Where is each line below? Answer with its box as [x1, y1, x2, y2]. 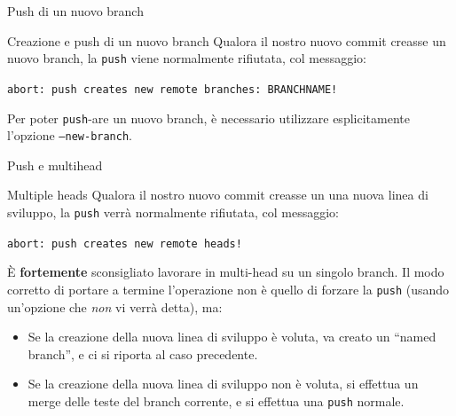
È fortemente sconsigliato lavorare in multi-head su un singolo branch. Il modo [7, 263, 444, 281]
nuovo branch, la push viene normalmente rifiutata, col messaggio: [7, 49, 366, 67]
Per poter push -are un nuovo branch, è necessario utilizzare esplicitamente [7, 108, 410, 127]
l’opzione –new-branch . [7, 126, 132, 145]
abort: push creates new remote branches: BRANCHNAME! [7, 82, 338, 96]
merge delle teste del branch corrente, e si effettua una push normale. [28, 391, 405, 410]
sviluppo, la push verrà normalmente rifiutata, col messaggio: [7, 203, 339, 221]
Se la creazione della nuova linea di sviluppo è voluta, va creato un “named [28, 327, 436, 346]
